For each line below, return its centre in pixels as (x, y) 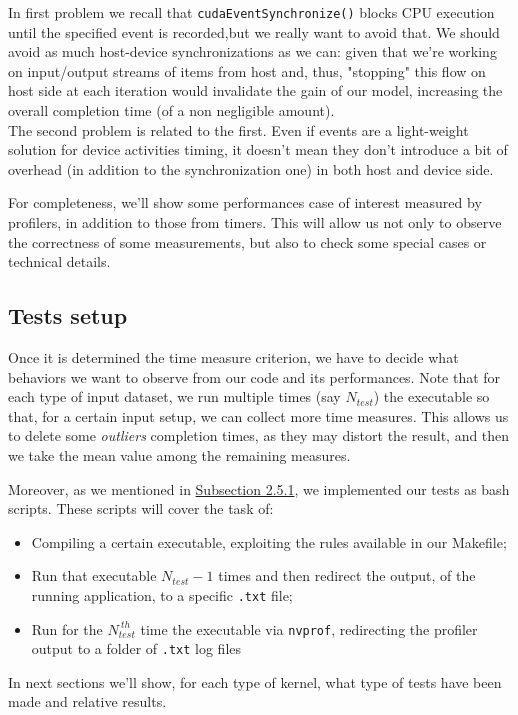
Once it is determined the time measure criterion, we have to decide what (233, 356)
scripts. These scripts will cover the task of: (141, 508)
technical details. (59, 261)
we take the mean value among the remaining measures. (179, 454)
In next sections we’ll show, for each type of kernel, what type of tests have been (255, 681)
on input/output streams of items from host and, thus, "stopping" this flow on (247, 70)
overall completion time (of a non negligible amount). (171, 110)
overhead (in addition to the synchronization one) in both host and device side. (251, 168)
